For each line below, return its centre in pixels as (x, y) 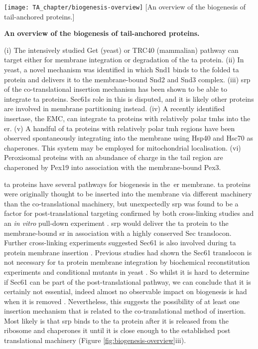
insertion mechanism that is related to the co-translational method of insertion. (125, 311)
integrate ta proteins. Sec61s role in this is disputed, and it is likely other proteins (129, 98)
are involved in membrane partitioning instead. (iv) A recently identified (115, 108)
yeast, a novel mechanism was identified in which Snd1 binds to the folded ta (122, 70)
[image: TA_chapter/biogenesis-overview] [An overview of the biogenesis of (125, 6)
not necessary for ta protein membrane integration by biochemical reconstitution (127, 262)
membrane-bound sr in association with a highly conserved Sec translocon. (118, 233)
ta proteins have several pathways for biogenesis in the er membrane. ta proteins (127, 184)
